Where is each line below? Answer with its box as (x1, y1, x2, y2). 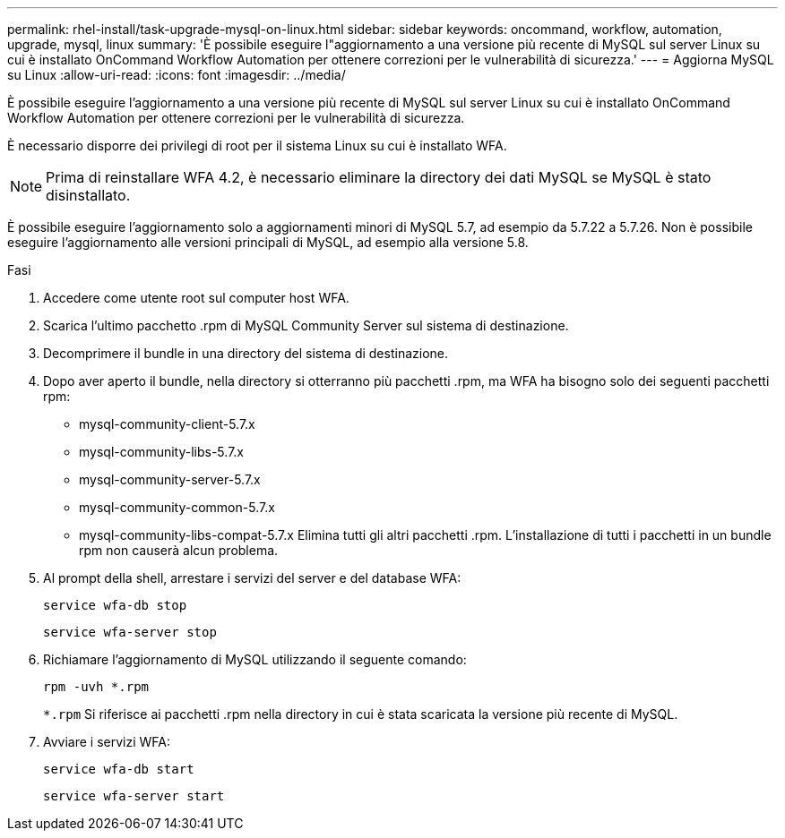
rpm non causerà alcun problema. (79, 543, 279, 558)
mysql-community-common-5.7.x (79, 500, 275, 515)
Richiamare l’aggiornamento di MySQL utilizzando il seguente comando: (43, 652, 467, 667)
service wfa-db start (43, 762, 194, 776)
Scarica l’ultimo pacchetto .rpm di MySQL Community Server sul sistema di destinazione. (43, 318, 569, 333)
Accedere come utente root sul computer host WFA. (43, 290, 349, 305)
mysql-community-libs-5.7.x (79, 444, 244, 459)
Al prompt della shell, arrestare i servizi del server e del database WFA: (43, 570, 462, 586)
